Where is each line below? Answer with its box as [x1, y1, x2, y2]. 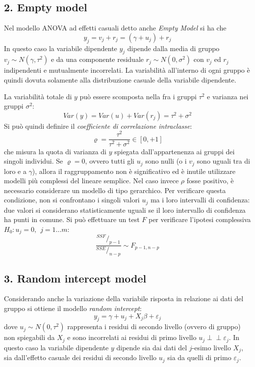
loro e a [4, 166, 26, 176]
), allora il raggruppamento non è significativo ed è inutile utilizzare [32, 166, 235, 176]
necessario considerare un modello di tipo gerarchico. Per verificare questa [4, 185, 226, 195]
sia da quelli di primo [167, 352, 231, 363]
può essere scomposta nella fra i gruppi [79, 91, 197, 101]
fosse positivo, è [186, 175, 234, 186]
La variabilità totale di [4, 91, 72, 101]
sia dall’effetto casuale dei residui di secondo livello [4, 352, 157, 363]
